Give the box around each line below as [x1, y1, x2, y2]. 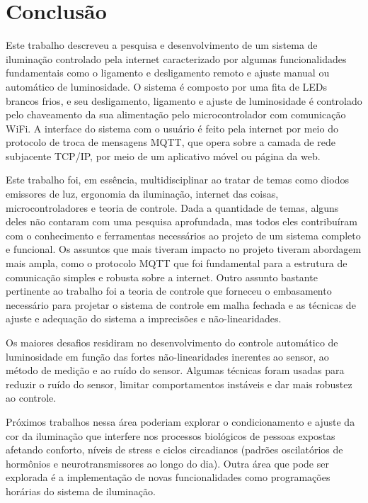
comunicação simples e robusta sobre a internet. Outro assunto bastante [6, 269, 318, 284]
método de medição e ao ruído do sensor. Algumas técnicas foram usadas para [6, 363, 345, 378]
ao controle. [6, 390, 57, 405]
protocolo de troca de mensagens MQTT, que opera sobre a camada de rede [6, 135, 335, 149]
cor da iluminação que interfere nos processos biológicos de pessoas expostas [6, 428, 335, 443]
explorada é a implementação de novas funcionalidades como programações [6, 470, 330, 485]
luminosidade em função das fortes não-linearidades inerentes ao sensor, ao [6, 349, 329, 363]
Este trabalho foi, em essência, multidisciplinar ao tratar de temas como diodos [6, 172, 349, 187]
